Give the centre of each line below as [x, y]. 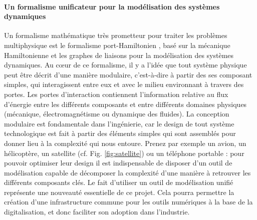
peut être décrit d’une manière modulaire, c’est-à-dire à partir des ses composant [128, 74]
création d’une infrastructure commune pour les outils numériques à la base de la [128, 202]
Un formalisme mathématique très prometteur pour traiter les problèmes [116, 35]
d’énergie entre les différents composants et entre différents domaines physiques [125, 104]
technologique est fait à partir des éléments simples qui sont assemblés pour [120, 133]
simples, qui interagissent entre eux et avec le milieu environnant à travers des [124, 84]
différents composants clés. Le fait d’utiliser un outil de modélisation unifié [119, 182]
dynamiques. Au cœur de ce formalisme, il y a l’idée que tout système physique [125, 65]
